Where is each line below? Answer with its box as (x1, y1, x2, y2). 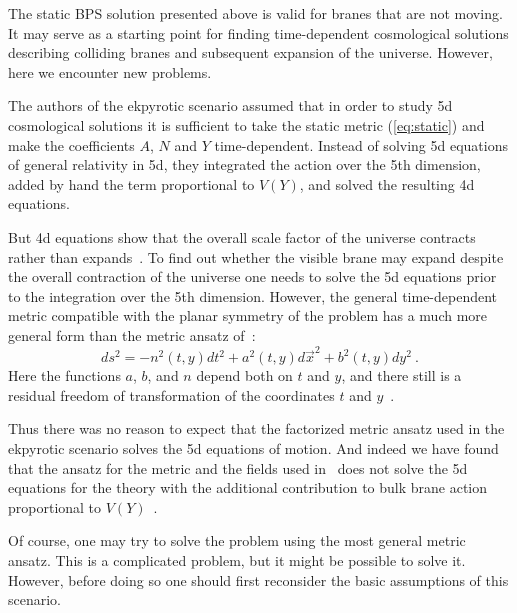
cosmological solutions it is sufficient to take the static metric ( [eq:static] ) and (8, 114, 485, 135)
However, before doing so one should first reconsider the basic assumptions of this (8, 569, 509, 590)
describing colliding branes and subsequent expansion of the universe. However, (8, 42, 493, 63)
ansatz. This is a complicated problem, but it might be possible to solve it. (8, 549, 466, 570)
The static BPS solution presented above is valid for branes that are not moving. (8, 3, 503, 23)
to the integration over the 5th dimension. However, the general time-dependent (8, 285, 498, 306)
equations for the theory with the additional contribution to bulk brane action (8, 477, 488, 498)
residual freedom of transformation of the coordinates (8, 384, 335, 405)
